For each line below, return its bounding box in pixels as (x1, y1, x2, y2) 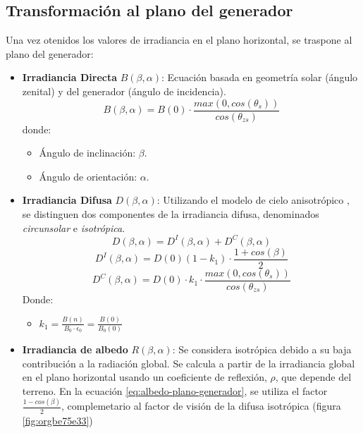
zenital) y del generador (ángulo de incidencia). (22, 83, 226, 98)
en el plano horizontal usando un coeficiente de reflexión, (22, 370, 267, 384)
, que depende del (275, 370, 352, 384)
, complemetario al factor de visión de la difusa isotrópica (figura (61, 398, 341, 413)
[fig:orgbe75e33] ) (22, 413, 93, 427)
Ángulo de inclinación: (39, 145, 136, 160)
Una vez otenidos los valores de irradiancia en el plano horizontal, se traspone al (6, 32, 352, 47)
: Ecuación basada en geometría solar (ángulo (161, 70, 358, 85)
